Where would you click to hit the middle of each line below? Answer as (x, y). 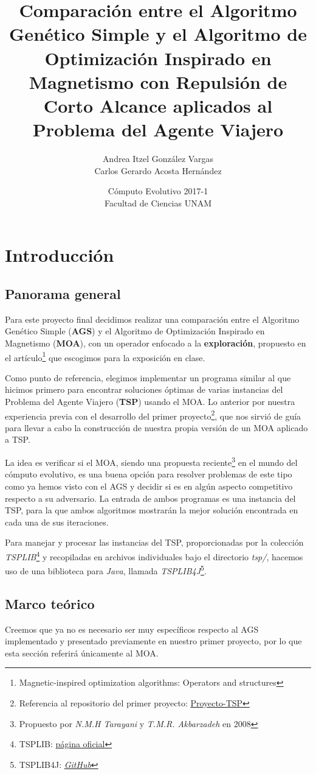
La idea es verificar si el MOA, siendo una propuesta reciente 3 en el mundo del (151, 461)
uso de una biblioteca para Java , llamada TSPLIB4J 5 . (106, 570)
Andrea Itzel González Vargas (158, 159)
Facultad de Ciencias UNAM (158, 202)
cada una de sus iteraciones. (57, 522)
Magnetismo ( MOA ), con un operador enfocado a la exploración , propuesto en (156, 343)
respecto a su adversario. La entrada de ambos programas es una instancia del (150, 498)
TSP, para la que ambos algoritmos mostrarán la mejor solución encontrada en (152, 510)
